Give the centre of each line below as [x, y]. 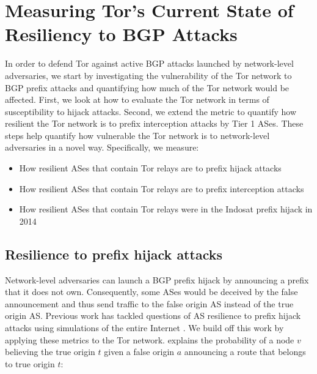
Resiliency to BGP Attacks [121, 34]
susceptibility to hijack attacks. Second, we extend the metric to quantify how [151, 111]
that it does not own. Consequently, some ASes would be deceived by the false [151, 292]
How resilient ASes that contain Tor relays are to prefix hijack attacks [150, 168]
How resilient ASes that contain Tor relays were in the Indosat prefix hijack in [166, 209]
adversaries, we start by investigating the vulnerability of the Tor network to [148, 75]
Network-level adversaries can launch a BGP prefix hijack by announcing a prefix [157, 279]
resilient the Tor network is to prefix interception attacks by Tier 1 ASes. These [154, 123]
